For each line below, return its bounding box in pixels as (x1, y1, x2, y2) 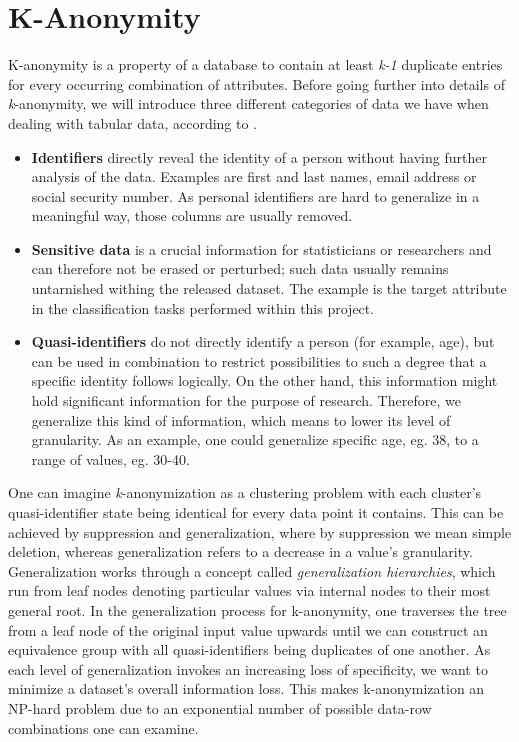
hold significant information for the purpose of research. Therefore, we (31, 390, 461, 411)
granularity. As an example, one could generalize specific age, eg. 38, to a (31, 429, 479, 450)
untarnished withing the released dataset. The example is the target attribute (31, 278, 507, 299)
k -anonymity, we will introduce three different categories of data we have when (8, 93, 489, 114)
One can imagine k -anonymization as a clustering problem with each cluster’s (8, 482, 482, 503)
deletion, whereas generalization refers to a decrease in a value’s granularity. (8, 541, 473, 562)
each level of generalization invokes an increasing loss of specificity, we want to (8, 658, 488, 679)
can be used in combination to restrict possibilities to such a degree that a (31, 350, 487, 371)
